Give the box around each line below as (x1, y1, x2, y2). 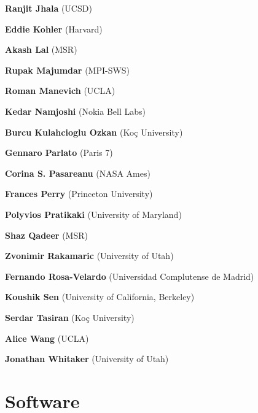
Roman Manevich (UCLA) (5, 84, 115, 97)
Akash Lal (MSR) (5, 43, 77, 56)
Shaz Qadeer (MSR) (5, 228, 88, 241)
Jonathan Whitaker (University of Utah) (5, 352, 169, 365)
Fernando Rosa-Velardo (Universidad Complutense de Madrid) (5, 269, 254, 282)
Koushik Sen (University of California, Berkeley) (5, 290, 195, 303)
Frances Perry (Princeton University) (5, 187, 153, 200)
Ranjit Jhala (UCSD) (5, 2, 92, 14)
